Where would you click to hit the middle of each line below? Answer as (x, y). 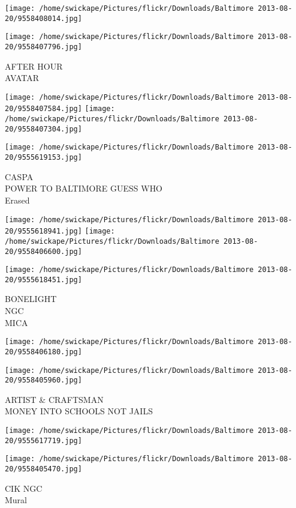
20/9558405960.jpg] (43, 380)
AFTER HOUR (34, 66)
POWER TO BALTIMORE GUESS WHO (84, 188)
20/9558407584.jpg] (43, 109)
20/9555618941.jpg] (43, 231)
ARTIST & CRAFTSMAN (54, 399)
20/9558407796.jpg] (43, 47)
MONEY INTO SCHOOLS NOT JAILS (79, 411)
